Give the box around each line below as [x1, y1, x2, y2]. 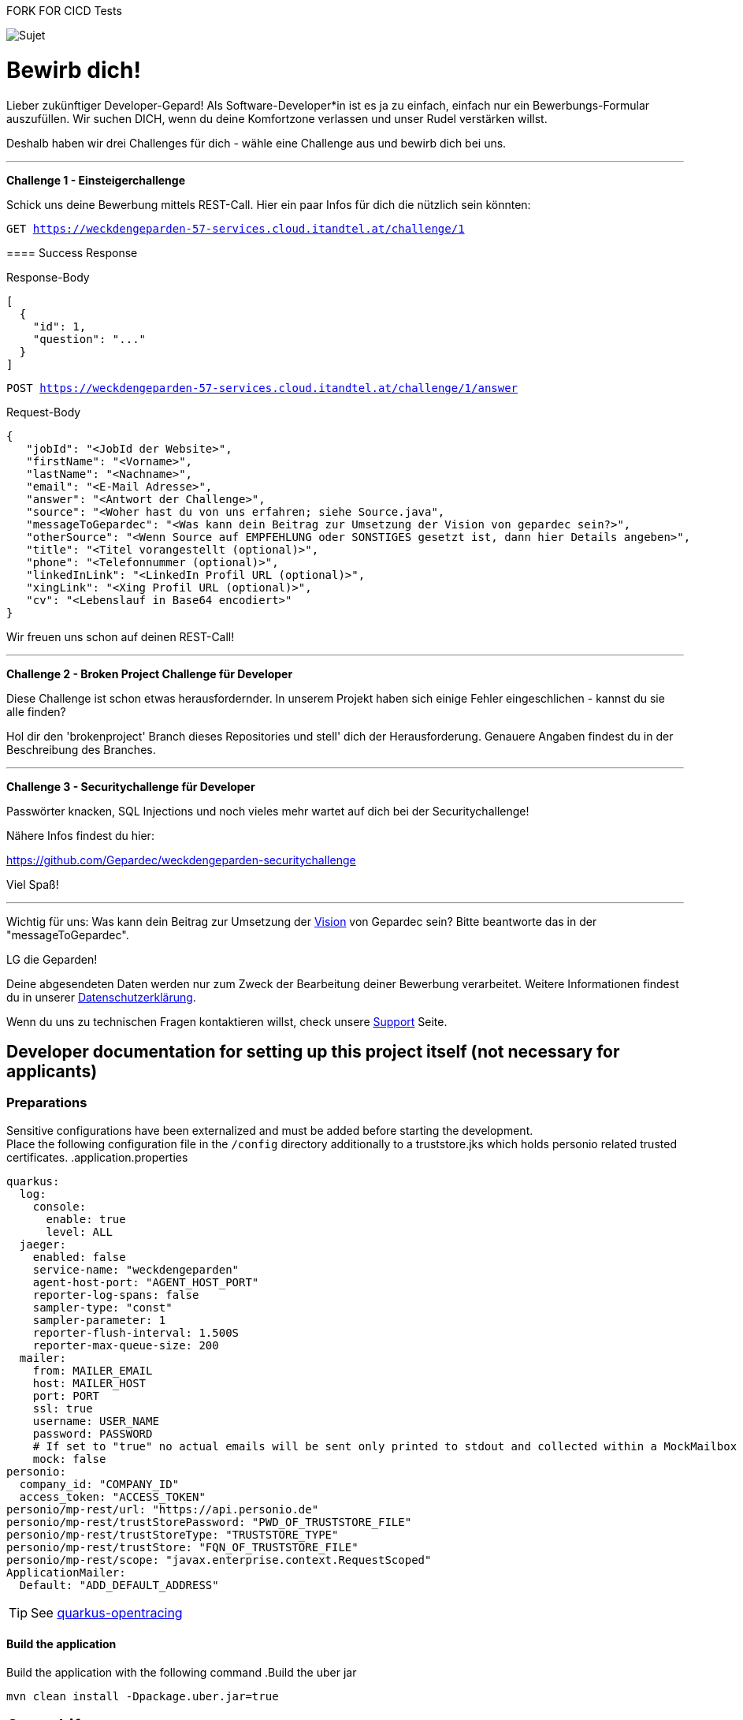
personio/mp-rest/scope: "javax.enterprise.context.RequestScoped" [6, 1553, 432, 1566]
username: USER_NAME [32, 1414, 159, 1427]
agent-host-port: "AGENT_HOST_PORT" [32, 1275, 259, 1289]
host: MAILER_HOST [32, 1376, 147, 1390]
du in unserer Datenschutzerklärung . [6, 990, 196, 1004]
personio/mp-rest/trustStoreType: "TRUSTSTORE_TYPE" [6, 1528, 339, 1541]
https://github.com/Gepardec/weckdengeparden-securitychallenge [6, 853, 356, 867]
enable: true [46, 1212, 126, 1226]
